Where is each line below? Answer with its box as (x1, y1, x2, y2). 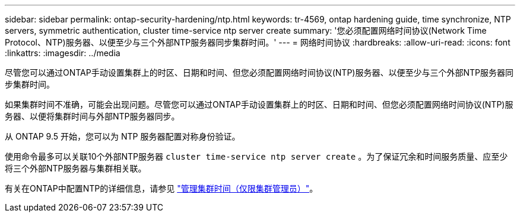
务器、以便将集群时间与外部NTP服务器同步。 (5, 111, 180, 121)
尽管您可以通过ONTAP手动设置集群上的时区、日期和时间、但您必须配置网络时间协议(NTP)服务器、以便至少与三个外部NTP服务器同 (5, 67, 513, 77)
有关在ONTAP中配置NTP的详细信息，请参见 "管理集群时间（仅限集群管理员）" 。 (5, 183, 318, 193)
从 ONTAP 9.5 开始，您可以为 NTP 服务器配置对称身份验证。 (5, 131, 240, 141)
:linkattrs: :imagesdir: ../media (5, 48, 121, 58)
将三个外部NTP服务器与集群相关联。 (5, 163, 147, 173)
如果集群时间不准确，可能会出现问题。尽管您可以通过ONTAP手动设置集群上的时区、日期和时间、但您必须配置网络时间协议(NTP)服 (5, 99, 513, 109)
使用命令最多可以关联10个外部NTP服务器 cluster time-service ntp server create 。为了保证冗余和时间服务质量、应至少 (5, 151, 508, 161)
